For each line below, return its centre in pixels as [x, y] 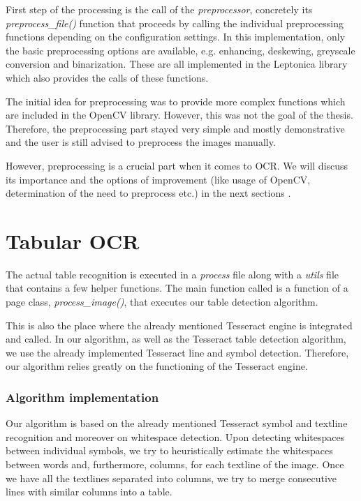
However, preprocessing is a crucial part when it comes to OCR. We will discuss [177, 165]
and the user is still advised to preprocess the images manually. [141, 142]
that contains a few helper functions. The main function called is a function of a [177, 288]
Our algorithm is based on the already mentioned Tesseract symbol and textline [177, 423]
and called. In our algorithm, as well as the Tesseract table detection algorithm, [176, 339]
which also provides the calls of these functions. [107, 77]
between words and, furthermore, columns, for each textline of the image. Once [175, 464]
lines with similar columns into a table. [89, 492]
